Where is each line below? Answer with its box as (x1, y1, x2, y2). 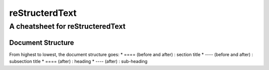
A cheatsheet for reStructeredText (9, 22, 126, 31)
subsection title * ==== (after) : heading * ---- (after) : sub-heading (9, 59, 148, 65)
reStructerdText (9, 7, 77, 18)
